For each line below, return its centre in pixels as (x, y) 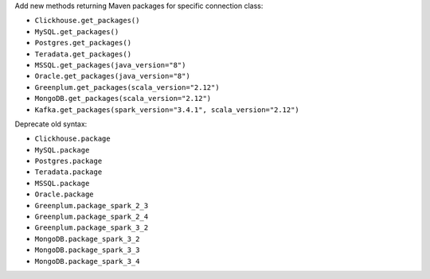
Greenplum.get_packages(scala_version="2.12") (127, 87)
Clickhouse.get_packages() (87, 21)
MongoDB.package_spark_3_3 (87, 250)
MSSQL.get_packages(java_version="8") (110, 65)
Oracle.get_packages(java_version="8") (112, 76)
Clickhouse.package (72, 139)
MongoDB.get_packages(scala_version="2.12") (123, 99)
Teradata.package (68, 172)
